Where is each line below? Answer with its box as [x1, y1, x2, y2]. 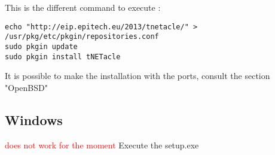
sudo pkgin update [5, 42, 78, 51]
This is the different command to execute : [5, 1, 161, 13]
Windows [5, 110, 63, 129]
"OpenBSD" [5, 81, 48, 93]
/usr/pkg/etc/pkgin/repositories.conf [5, 32, 159, 41]
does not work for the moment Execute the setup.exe [5, 138, 199, 151]
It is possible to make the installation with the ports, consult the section [5, 69, 270, 82]
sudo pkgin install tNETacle [5, 52, 121, 61]
